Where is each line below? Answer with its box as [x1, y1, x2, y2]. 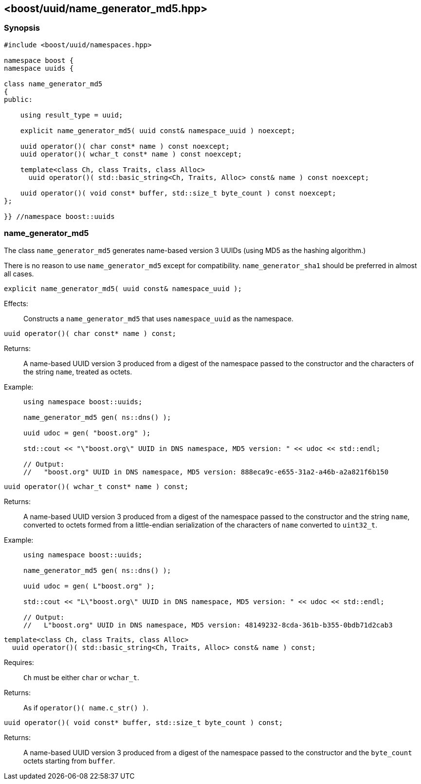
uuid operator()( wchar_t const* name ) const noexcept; [20, 150, 242, 158]
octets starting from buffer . [23, 756, 115, 765]
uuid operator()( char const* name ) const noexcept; [20, 142, 230, 150]
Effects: [4, 299, 28, 308]
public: [4, 95, 33, 103]
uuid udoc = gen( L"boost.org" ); [23, 582, 155, 590]
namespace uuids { [4, 64, 74, 72]
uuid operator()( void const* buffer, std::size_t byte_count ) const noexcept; [20, 189, 336, 197]
